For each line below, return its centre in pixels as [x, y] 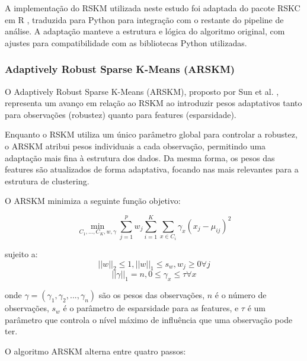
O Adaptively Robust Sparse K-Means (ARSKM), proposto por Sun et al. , [142, 91]
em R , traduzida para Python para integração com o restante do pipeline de [144, 19]
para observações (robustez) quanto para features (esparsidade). [121, 114]
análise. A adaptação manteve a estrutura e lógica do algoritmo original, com [145, 31]
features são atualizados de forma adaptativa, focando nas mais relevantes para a [152, 169]
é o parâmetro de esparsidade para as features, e [151, 308]
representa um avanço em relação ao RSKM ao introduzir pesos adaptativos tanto [153, 103]
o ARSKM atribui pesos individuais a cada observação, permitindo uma [135, 146]
